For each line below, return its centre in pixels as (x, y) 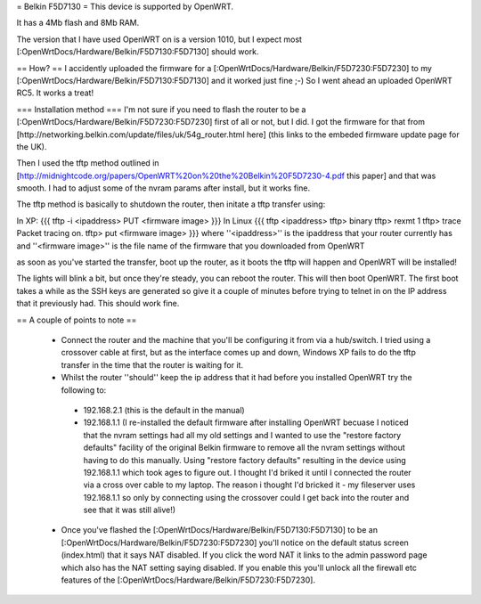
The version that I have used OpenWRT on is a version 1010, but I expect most (159, 39)
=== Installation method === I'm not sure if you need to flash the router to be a (161, 109)
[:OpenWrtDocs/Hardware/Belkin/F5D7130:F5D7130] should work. (138, 52)
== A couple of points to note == (77, 320)
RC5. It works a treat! (55, 93)
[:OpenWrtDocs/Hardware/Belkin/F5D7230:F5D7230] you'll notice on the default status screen (235, 543)
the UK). (32, 146)
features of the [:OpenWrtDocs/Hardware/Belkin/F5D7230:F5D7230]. (188, 580)
